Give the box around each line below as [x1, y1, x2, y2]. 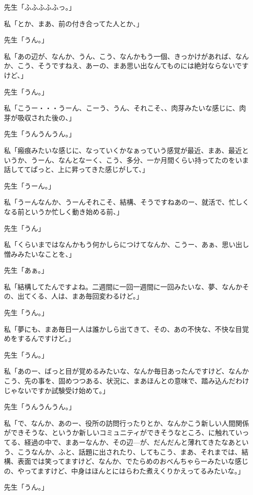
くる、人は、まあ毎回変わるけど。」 [31, 291, 143, 301]
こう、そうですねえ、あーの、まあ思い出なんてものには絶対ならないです [17, 60, 249, 71]
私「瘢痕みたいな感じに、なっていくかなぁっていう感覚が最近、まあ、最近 [4, 145, 242, 155]
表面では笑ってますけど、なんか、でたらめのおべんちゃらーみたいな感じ [17, 456, 249, 466]
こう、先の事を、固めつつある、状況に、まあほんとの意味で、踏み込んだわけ [4, 376, 249, 386]
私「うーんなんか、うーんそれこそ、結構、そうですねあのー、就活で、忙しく [4, 197, 250, 207]
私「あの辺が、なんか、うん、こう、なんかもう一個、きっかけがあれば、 [4, 51, 235, 61]
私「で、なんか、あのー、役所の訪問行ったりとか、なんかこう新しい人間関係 [4, 418, 249, 428]
